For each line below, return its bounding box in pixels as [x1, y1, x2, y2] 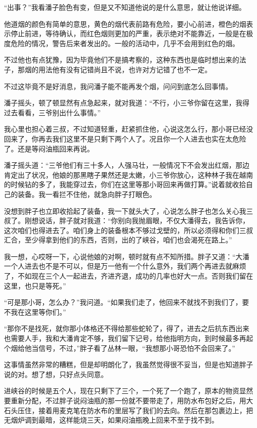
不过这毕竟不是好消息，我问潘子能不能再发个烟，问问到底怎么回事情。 [4, 81, 232, 91]
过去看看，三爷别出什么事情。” [4, 107, 101, 117]
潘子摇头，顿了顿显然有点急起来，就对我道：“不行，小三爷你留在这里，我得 [4, 97, 250, 108]
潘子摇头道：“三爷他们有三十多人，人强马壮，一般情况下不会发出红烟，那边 [4, 160, 250, 170]
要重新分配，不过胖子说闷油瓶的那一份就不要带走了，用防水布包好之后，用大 [4, 395, 253, 405]
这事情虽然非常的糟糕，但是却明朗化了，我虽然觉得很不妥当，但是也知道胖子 [4, 359, 253, 370]
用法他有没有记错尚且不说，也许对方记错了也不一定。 [38, 64, 212, 74]
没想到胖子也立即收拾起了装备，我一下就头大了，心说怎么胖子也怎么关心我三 [4, 205, 253, 216]
